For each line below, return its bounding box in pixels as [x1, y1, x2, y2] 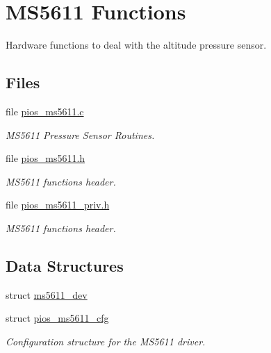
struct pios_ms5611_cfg [6, 311, 109, 325]
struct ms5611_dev [6, 287, 88, 302]
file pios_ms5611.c [6, 104, 84, 118]
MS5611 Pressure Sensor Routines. [6, 127, 155, 142]
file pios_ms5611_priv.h [6, 197, 110, 212]
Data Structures [6, 254, 124, 276]
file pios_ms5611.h [6, 151, 85, 165]
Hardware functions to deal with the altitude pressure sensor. [6, 38, 267, 52]
